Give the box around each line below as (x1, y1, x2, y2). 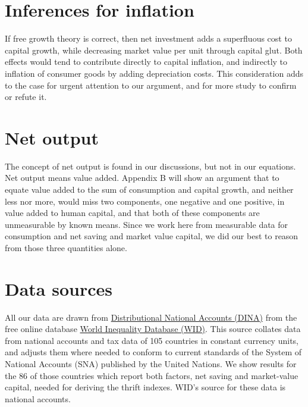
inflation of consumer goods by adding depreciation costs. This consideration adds (5, 67, 303, 79)
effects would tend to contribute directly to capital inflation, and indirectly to (5, 55, 288, 68)
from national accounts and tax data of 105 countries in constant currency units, (5, 334, 298, 346)
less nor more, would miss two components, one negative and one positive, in (5, 195, 285, 207)
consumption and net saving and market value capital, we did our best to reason (5, 230, 298, 242)
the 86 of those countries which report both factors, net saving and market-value (5, 369, 298, 381)
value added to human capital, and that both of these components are (5, 206, 260, 219)
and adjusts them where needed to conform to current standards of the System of (5, 346, 302, 358)
